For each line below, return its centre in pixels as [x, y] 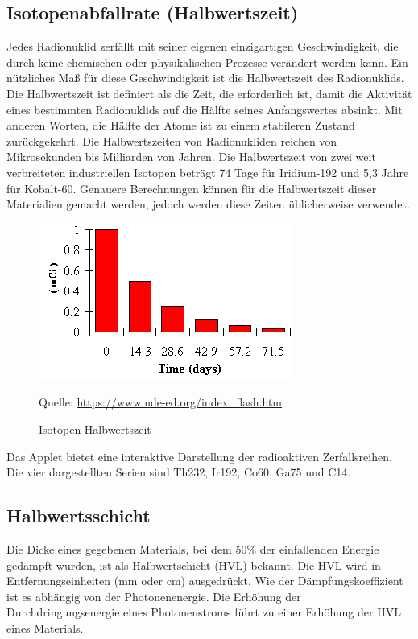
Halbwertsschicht [79, 515]
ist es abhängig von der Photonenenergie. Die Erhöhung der [154, 596]
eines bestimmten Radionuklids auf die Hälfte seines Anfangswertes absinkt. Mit [205, 109]
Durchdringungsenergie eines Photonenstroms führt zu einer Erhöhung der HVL [204, 612]
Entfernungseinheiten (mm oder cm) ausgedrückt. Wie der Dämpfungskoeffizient [205, 581]
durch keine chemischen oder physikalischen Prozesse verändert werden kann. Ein [207, 62]
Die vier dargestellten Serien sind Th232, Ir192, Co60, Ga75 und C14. [179, 472]
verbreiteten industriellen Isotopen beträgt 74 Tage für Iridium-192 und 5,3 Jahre [208, 172]
